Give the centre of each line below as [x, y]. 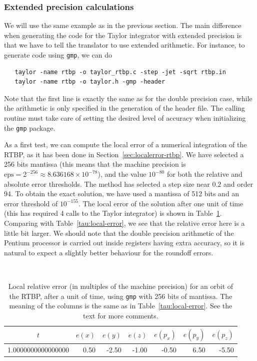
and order [238, 184]
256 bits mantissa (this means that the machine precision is [95, 164]
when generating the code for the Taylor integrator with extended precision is [123, 35]
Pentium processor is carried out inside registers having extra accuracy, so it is [124, 243]
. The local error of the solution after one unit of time [161, 203]
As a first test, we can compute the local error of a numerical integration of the [125, 144]
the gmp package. [30, 127]
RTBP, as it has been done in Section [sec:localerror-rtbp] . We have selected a [124, 154]
